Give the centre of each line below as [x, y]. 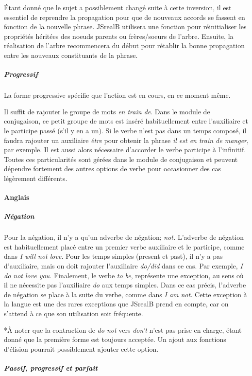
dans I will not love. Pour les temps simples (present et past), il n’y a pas [113, 256]
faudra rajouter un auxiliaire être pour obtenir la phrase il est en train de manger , [126, 140]
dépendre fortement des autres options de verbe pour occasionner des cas [113, 169]
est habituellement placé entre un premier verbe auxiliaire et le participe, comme [124, 246]
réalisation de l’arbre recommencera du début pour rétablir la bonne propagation [124, 45]
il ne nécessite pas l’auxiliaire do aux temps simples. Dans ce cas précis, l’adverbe [125, 285]
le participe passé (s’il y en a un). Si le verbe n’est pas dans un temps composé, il [125, 130]
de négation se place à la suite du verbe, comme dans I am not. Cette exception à [126, 294]
